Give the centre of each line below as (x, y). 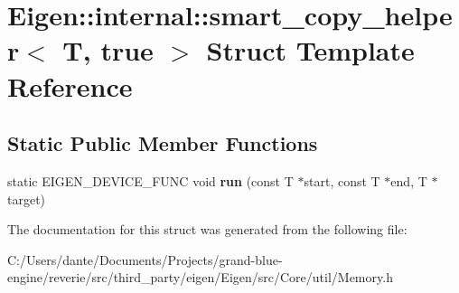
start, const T (342, 180)
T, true (108, 50)
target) (27, 198)
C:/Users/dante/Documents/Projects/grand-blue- (145, 259)
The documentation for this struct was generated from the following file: (207, 229)
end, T (409, 180)
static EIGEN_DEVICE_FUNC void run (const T (150, 180)
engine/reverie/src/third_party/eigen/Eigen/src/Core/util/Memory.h (200, 277)
